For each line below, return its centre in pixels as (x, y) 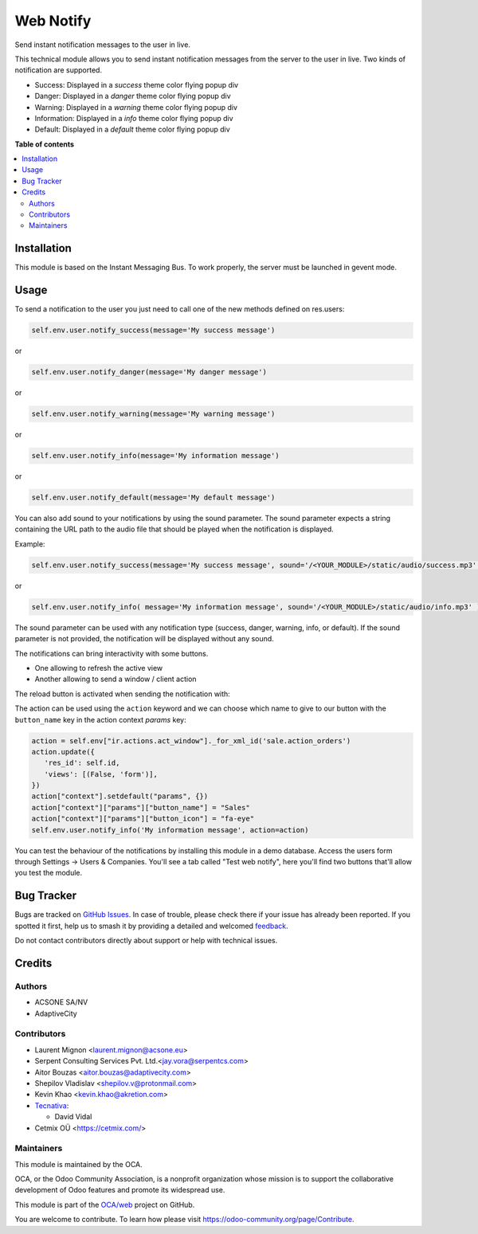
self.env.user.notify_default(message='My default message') (153, 498)
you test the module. (49, 873)
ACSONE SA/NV (61, 1002)
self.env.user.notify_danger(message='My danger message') (149, 372)
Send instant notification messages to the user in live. (103, 45)
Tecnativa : (52, 1105)
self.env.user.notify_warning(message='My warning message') (153, 414)
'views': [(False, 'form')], (101, 774)
